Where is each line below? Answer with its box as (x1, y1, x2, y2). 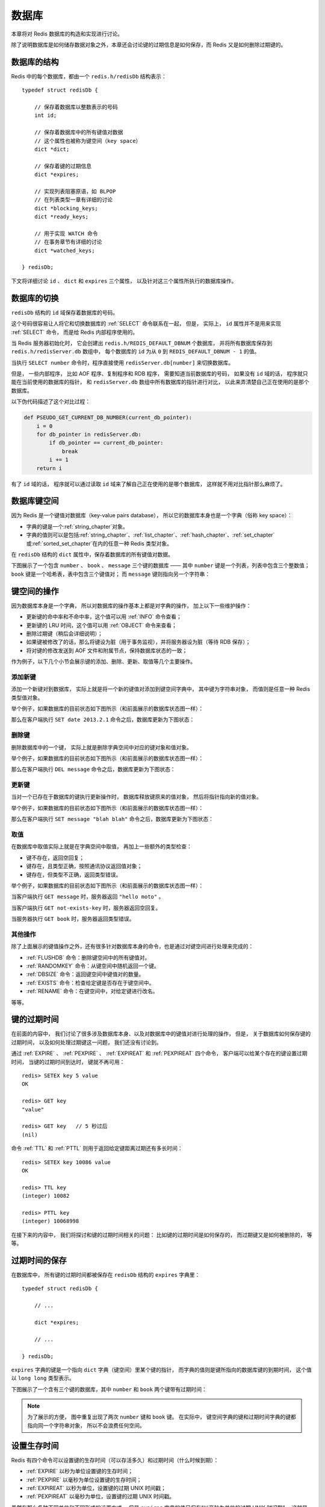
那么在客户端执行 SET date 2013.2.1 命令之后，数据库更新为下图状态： (11, 716, 195, 723)
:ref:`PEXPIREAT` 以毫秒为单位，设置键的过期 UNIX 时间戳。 (26, 1493, 175, 1500)
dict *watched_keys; (34, 247, 95, 254)
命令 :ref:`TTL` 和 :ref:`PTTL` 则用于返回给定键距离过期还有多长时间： (11, 1145, 183, 1152)
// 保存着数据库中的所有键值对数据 (34, 129, 123, 136)
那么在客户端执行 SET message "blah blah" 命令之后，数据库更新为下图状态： (11, 816, 214, 823)
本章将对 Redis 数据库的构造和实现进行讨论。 (11, 30, 123, 37)
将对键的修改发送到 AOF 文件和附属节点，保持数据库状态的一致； (26, 647, 188, 654)
